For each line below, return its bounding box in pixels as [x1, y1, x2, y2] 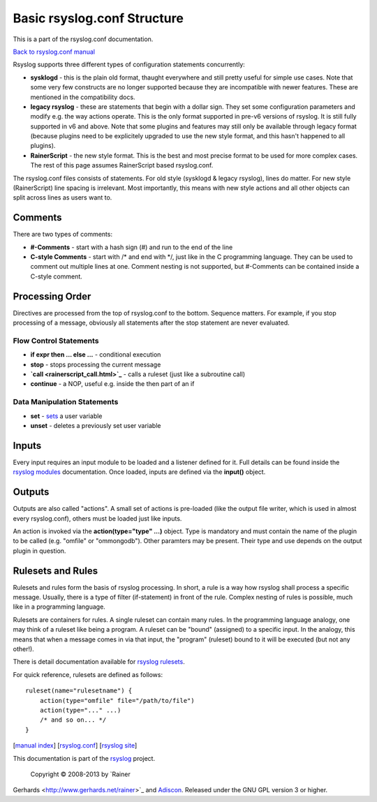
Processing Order [13, 290, 91, 302]
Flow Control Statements [13, 336, 99, 346]
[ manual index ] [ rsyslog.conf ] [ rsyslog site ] [13, 741, 138, 750]
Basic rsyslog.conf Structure [13, 10, 184, 26]
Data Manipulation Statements [13, 397, 119, 407]
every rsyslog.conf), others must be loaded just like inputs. [13, 514, 182, 523]
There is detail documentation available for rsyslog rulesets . [13, 658, 185, 666]
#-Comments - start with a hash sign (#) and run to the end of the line [30, 243, 233, 251]
